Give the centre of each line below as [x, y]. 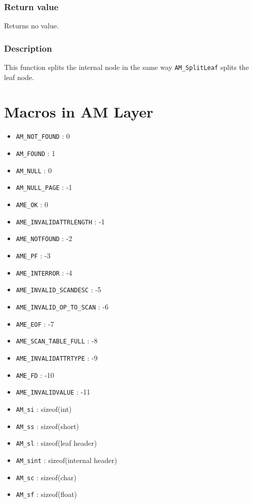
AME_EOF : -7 [35, 323]
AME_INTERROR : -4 [44, 272]
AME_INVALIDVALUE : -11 [53, 392]
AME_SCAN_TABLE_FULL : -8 [57, 341]
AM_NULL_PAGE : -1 [44, 187]
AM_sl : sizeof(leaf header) [56, 443]
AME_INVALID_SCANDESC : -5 [58, 289]
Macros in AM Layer [79, 112]
